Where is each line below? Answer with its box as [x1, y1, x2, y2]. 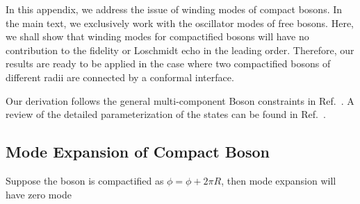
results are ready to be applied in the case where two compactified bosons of [6, 56, 331, 71]
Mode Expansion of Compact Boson [6, 141, 270, 162]
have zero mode [6, 187, 72, 201]
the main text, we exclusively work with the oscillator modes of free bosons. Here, [6, 15, 354, 30]
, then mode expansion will [221, 173, 336, 187]
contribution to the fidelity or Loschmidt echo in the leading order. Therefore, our [6, 42, 354, 57]
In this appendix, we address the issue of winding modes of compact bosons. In [6, 2, 343, 16]
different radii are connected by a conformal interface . [6, 69, 234, 84]
